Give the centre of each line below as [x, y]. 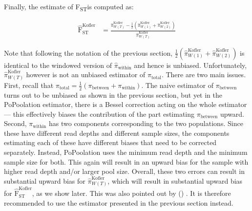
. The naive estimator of [177, 85]
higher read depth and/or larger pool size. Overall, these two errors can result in [125, 171]
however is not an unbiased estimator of [86, 74]
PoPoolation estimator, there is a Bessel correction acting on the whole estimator [126, 104]
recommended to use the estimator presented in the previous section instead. [119, 202]
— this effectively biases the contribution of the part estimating [99, 114]
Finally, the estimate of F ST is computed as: [69, 7]
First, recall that [29, 85]
